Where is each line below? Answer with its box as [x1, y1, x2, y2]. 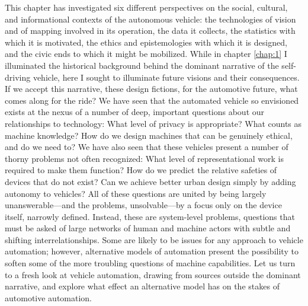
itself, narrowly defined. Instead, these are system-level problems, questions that [5, 210, 295, 222]
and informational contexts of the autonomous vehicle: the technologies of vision [5, 12, 296, 25]
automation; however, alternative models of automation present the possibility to [5, 245, 299, 257]
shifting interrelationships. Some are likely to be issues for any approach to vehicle [5, 233, 303, 246]
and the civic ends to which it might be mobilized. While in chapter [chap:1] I [5, 47, 287, 60]
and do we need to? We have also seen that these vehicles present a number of [5, 141, 288, 153]
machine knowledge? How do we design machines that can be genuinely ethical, [5, 129, 293, 141]
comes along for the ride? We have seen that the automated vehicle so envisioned [5, 94, 299, 106]
